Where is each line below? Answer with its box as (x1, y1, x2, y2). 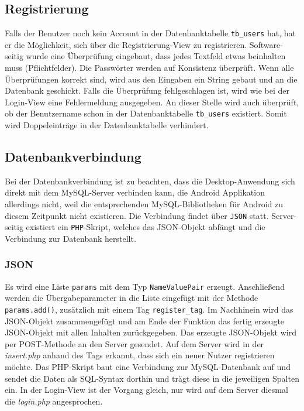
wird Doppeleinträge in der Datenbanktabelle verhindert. (5, 119, 209, 131)
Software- (249, 38, 283, 50)
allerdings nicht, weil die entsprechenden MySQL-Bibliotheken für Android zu (5, 198, 283, 210)
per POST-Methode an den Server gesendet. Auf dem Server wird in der (5, 337, 264, 350)
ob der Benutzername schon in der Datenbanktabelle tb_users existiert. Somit (5, 107, 287, 119)
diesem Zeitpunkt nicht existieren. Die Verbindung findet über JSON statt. (5, 209, 269, 221)
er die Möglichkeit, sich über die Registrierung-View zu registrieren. (5, 38, 247, 50)
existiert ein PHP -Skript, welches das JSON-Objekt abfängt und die (26, 221, 265, 233)
